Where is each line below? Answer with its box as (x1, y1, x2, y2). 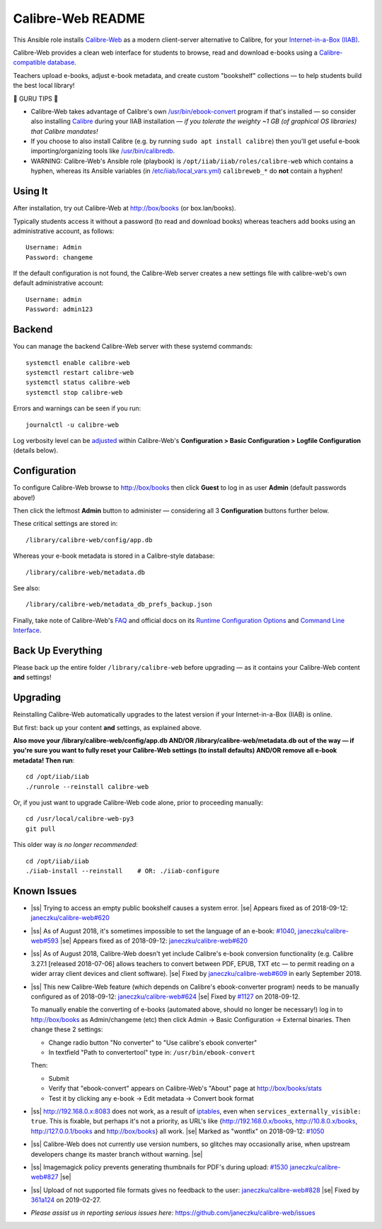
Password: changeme (25, 253, 93, 262)
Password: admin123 (25, 305, 93, 313)
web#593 (30, 936, 59, 945)
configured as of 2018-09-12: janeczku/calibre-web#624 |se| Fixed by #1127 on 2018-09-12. (30, 992, 301, 1001)
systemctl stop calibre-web (25, 388, 123, 396)
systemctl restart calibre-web (25, 369, 134, 376)
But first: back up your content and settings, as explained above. (13, 723, 202, 731)
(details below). (13, 447, 59, 455)
